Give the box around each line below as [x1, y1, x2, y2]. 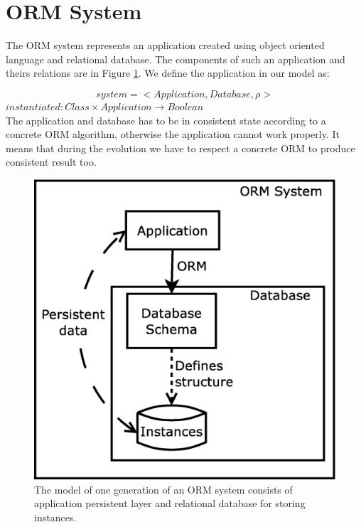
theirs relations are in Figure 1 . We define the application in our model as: [6, 65, 330, 80]
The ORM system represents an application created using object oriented [6, 38, 325, 53]
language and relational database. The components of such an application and [6, 51, 345, 66]
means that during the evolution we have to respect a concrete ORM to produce [6, 140, 355, 155]
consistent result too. [6, 154, 97, 169]
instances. [34, 510, 77, 524]
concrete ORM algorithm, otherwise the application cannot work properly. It [6, 127, 340, 142]
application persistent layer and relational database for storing [34, 496, 306, 511]
